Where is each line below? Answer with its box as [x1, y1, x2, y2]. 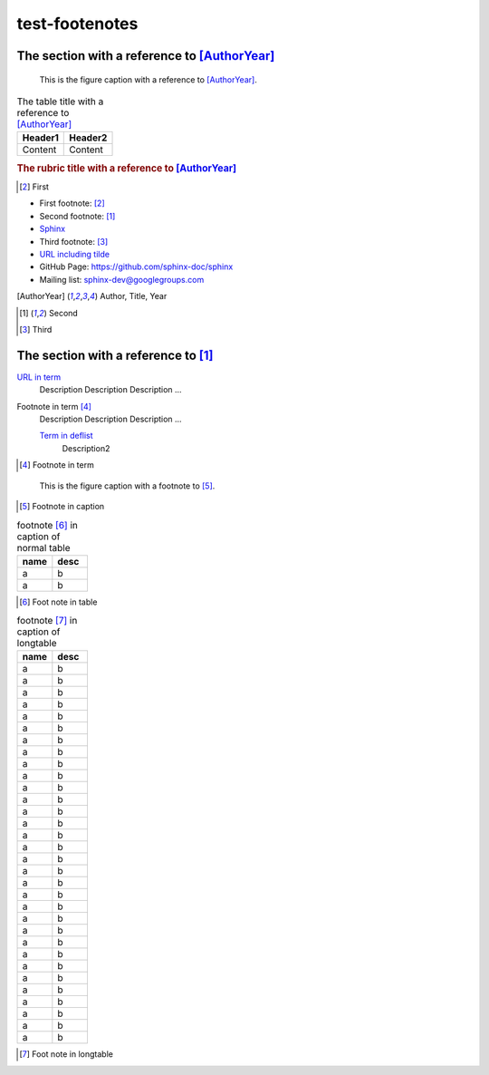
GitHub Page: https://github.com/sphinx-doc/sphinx [39, 261, 234, 272]
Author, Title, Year [100, 291, 168, 302]
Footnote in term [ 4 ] [16, 401, 92, 412]
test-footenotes [16, 14, 139, 34]
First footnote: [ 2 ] [39, 198, 105, 208]
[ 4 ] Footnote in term [19, 460, 94, 470]
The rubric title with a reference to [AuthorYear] [16, 161, 237, 174]
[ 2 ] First [19, 181, 50, 192]
